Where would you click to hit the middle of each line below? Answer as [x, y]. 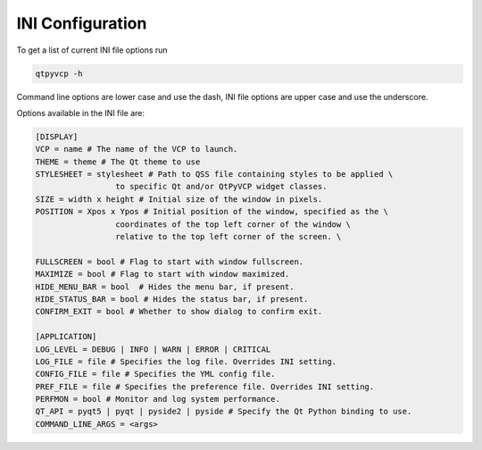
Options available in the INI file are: [80, 112]
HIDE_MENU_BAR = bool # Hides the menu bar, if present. [165, 287]
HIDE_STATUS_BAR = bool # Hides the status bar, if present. [172, 299]
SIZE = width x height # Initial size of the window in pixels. [179, 199]
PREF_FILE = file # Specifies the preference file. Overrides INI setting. [205, 387]
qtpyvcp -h [59, 73]
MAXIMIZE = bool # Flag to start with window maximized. [162, 274]
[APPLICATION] [66, 337]
